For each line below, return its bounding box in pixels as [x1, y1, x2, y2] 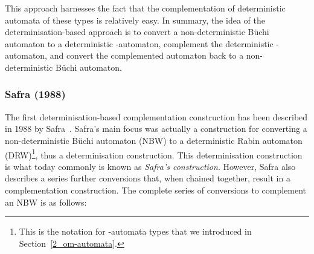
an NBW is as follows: [5, 195, 87, 208]
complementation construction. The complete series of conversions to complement [5, 184, 306, 196]
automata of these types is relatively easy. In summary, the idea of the [5, 13, 265, 26]
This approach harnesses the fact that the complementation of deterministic [5, 2, 286, 14]
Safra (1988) [5, 86, 66, 102]
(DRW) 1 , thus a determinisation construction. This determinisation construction [5, 146, 303, 161]
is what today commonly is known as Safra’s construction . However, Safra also [5, 160, 296, 172]
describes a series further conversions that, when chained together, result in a [5, 172, 290, 184]
